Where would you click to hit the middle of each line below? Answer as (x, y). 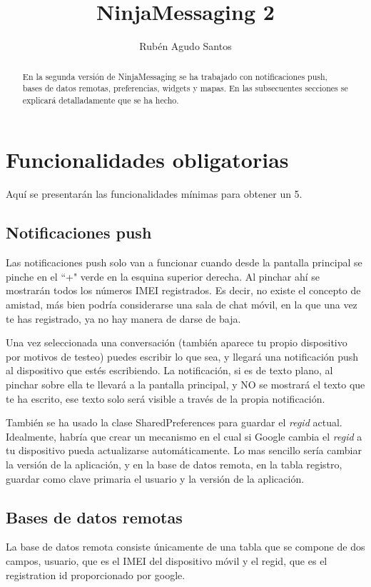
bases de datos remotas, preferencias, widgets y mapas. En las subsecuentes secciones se (185, 88)
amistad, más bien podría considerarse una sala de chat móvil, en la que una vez (182, 304)
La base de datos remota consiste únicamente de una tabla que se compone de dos (185, 547)
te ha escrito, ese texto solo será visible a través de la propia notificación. (166, 398)
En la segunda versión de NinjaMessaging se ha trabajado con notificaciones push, (175, 76)
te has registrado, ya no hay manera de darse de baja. (123, 318)
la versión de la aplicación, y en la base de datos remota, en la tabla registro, (174, 464)
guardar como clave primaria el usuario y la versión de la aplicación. (155, 478)
